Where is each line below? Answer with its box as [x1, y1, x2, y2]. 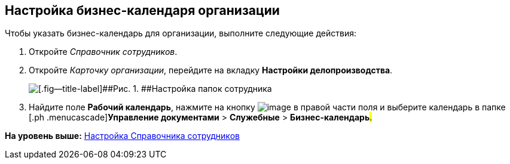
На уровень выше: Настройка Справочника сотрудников [5, 131, 240, 141]
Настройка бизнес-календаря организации [5, 3, 280, 18]
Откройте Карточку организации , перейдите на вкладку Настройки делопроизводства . [29, 65, 393, 76]
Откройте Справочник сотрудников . [29, 47, 178, 57]
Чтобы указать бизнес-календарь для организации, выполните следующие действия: [5, 28, 356, 39]
